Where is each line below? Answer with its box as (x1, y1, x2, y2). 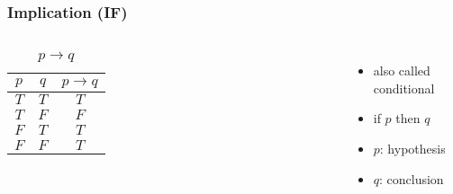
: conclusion (378, 169, 444, 188)
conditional (373, 78, 435, 97)
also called (373, 61, 430, 80)
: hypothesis (379, 139, 446, 157)
